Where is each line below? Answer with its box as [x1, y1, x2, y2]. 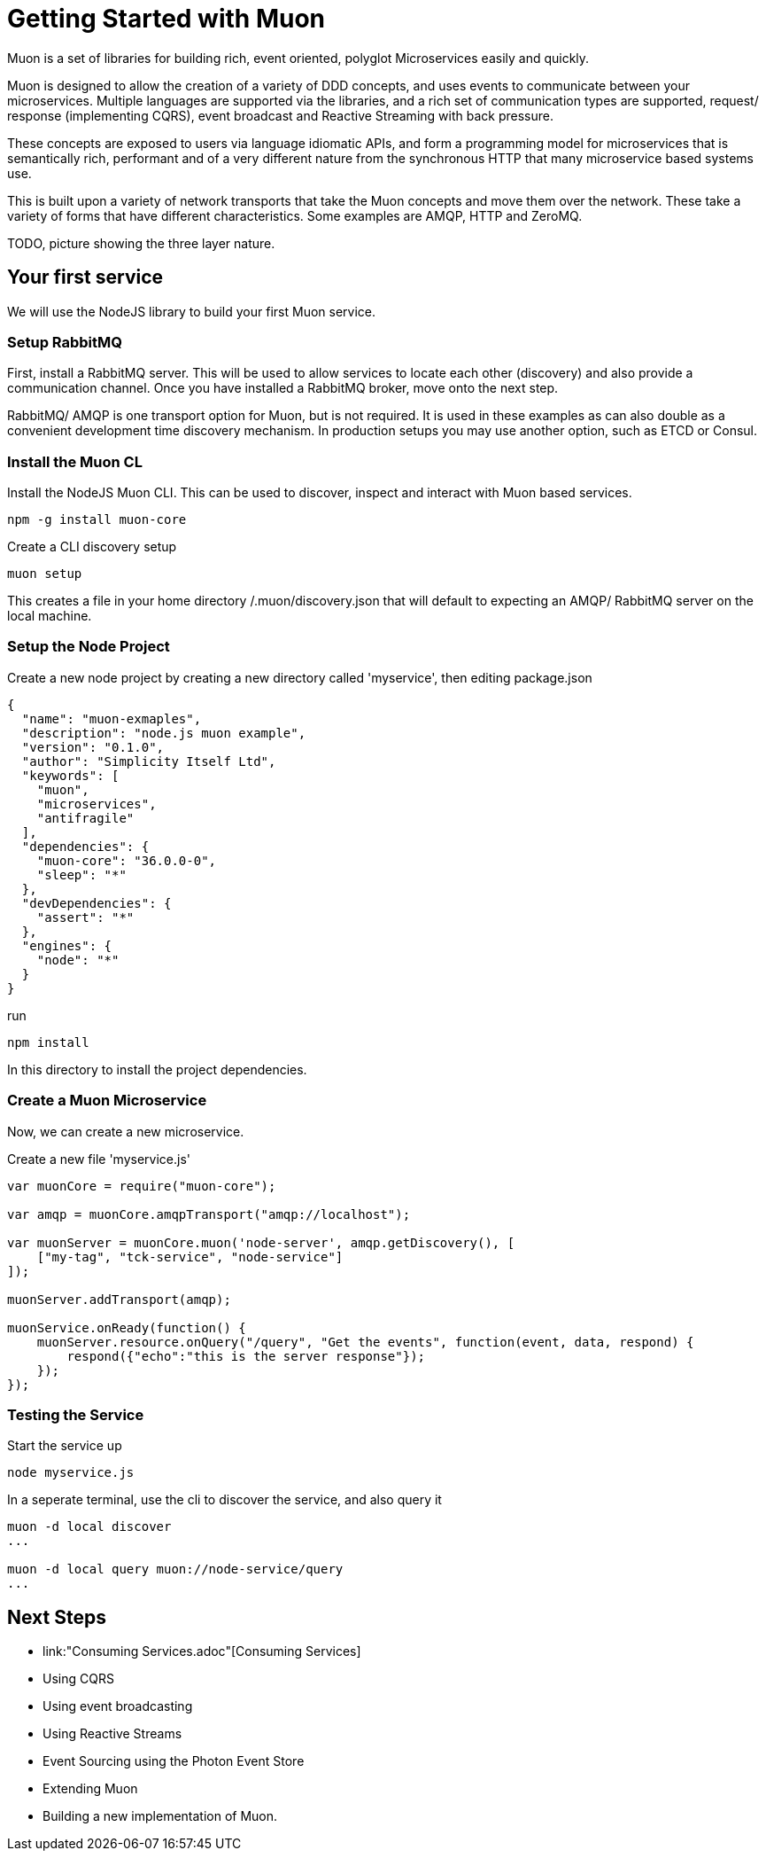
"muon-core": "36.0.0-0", [36, 853, 217, 868]
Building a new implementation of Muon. [43, 1808, 278, 1824]
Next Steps [7, 1605, 106, 1628]
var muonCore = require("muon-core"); [7, 1178, 276, 1193]
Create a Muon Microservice [7, 1091, 207, 1110]
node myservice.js [7, 1465, 135, 1480]
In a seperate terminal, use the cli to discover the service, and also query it [7, 1492, 442, 1508]
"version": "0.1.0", [21, 739, 165, 754]
